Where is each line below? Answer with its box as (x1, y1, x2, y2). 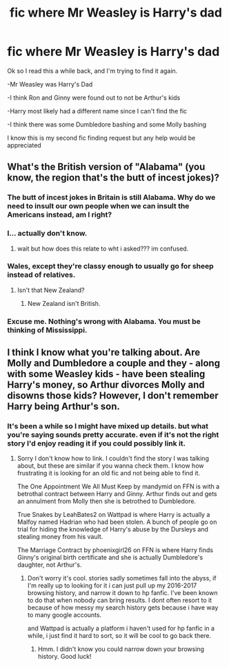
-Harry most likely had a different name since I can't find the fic (7, 107, 188, 115)
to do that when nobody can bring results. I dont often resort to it (27, 596, 212, 605)
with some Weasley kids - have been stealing (7, 368, 206, 380)
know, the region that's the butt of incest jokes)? (7, 172, 219, 184)
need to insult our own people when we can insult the (7, 201, 190, 211)
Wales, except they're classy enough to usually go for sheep (7, 262, 214, 271)
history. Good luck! (37, 652, 92, 661)
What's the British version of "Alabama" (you (7, 161, 206, 173)
